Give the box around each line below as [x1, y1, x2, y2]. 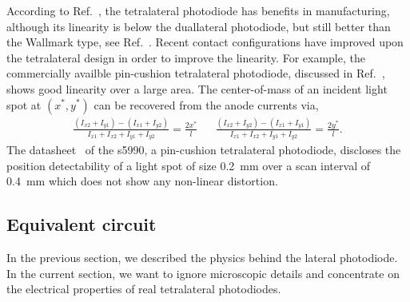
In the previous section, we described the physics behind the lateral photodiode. [6, 249, 398, 266]
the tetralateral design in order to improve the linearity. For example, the [6, 49, 365, 66]
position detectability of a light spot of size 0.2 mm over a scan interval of [6, 157, 370, 173]
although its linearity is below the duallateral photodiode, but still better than [6, 18, 391, 34]
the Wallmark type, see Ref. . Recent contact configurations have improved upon [6, 34, 404, 50]
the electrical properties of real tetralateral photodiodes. [6, 280, 281, 297]
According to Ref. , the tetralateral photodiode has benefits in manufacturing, [6, 2, 390, 18]
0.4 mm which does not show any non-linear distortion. [6, 173, 278, 189]
